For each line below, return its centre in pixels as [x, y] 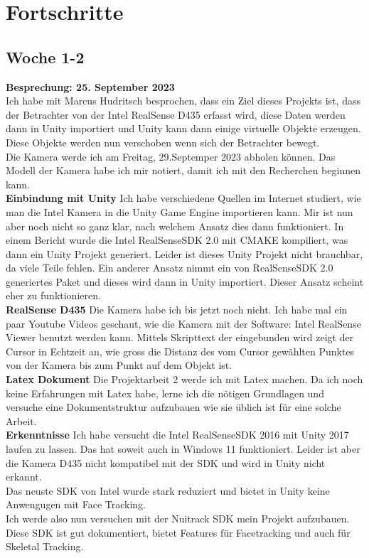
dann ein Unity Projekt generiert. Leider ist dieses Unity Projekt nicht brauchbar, [184, 253]
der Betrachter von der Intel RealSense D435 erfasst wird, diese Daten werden [176, 114]
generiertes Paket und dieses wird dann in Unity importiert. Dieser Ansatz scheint [185, 281]
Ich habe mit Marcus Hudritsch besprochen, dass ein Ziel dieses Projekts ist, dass [183, 101]
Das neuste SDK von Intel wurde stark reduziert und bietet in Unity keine [168, 490]
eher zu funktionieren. [53, 295]
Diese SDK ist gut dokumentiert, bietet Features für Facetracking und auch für [178, 532]
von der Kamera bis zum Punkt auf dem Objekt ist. [119, 365]
